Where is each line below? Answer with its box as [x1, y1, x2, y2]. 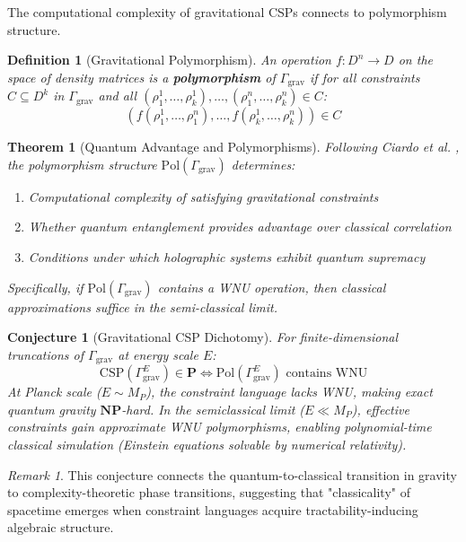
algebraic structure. [7, 518, 114, 537]
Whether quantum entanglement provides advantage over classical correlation [28, 217, 452, 236]
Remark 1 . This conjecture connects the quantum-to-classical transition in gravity [7, 465, 457, 484]
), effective [351, 399, 409, 418]
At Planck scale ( [7, 382, 101, 401]
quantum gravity [7, 399, 96, 418]
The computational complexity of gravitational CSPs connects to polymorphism [7, 3, 447, 21]
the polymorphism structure [7, 154, 157, 173]
